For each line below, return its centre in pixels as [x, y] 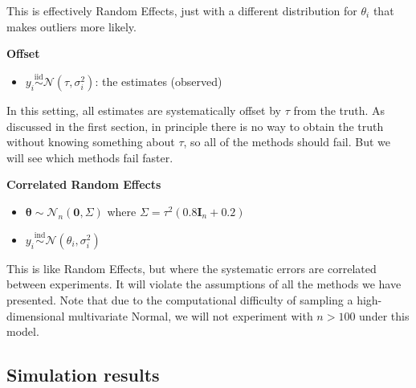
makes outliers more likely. [71, 26]
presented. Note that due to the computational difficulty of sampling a [180, 299]
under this [384, 315]
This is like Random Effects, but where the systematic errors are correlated [192, 268]
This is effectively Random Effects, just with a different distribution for [182, 10]
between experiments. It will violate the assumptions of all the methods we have [204, 284]
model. [23, 331]
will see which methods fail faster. [90, 157]
